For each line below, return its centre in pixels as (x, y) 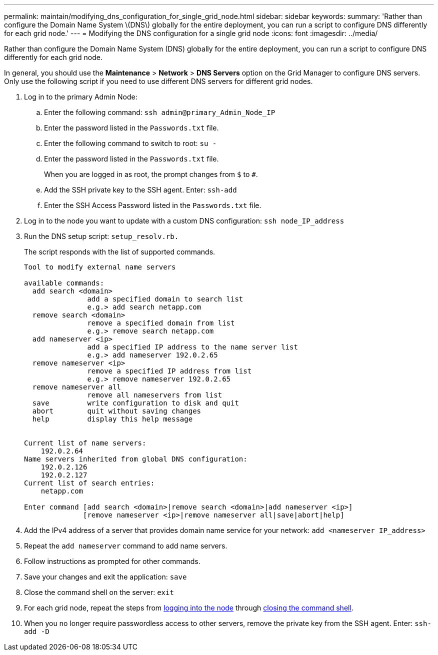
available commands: (64, 283)
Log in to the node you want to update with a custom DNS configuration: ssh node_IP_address (184, 221)
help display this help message (112, 419)
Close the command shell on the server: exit (99, 592)
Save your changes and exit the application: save (105, 577)
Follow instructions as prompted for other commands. (112, 561)
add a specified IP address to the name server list (192, 347)
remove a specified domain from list (161, 323)
